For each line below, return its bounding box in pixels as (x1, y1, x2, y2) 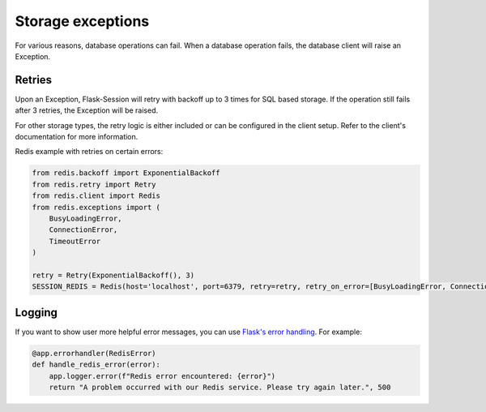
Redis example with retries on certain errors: (15, 147, 164, 157)
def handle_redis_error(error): (32, 360, 161, 369)
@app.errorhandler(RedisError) (32, 349, 157, 358)
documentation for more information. (15, 132, 139, 142)
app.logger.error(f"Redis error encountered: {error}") (49, 371, 276, 380)
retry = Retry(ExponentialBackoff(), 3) (32, 270, 194, 280)
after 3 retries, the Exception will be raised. (15, 105, 158, 115)
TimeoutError (49, 236, 101, 246)
